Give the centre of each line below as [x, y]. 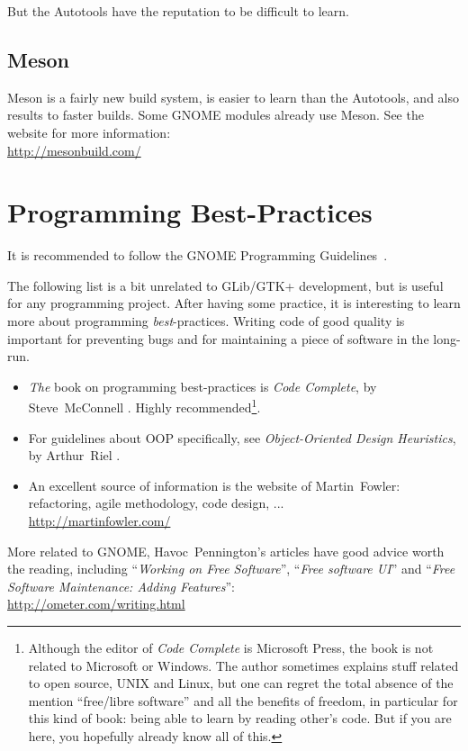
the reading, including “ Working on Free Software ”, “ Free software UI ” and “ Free [231, 569]
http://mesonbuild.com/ [74, 150]
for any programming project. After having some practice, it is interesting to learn [234, 303]
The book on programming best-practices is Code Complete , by [202, 386]
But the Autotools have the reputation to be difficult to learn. [178, 11]
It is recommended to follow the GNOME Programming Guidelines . [198, 255]
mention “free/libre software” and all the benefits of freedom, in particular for [243, 700]
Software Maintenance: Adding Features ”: [121, 586]
